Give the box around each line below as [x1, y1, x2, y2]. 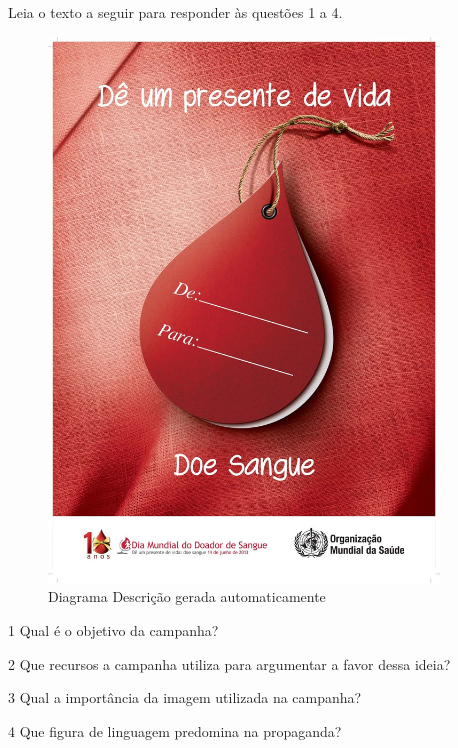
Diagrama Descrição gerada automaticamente [48, 586, 326, 607]
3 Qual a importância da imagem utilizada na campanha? [8, 687, 362, 708]
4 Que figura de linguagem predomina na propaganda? [8, 720, 342, 741]
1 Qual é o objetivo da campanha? [8, 619, 219, 640]
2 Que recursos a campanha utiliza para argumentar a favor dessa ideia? [8, 653, 451, 674]
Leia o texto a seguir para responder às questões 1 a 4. [8, 2, 343, 22]
